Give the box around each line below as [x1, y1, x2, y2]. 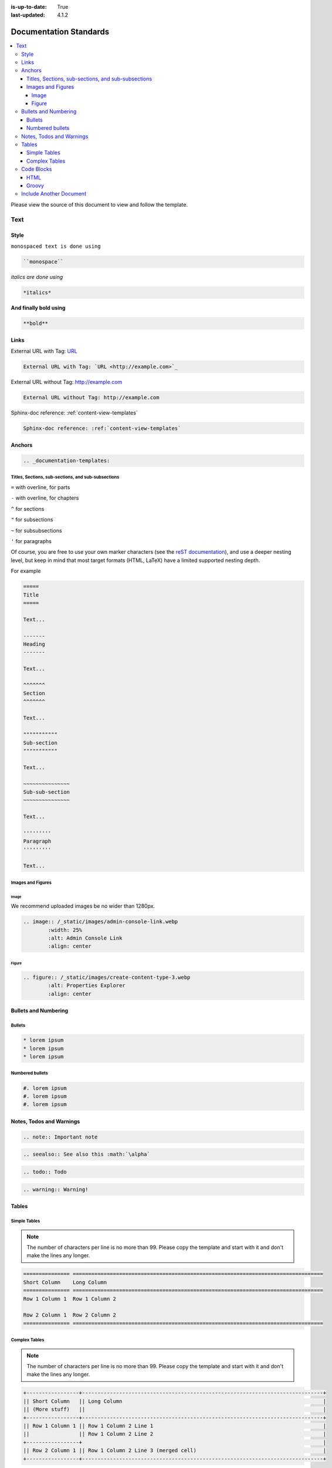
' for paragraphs [11, 538, 52, 544]
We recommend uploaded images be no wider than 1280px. [11, 903, 155, 910]
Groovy [26, 182, 44, 189]
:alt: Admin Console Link [48, 935, 123, 942]
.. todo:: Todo [23, 1169, 67, 1176]
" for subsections [11, 516, 53, 523]
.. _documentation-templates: [23, 457, 110, 464]
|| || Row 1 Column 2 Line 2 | [23, 1430, 327, 1437]
